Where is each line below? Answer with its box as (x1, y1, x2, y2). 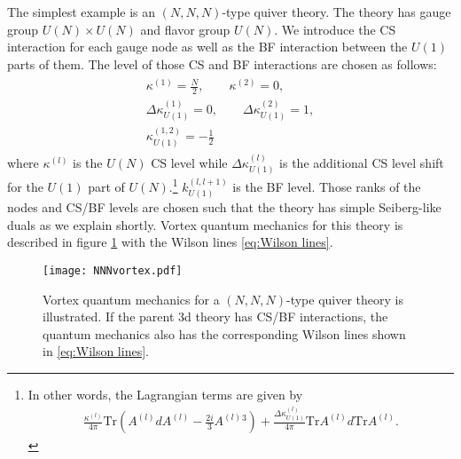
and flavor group (140, 20, 230, 38)
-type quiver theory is (286, 289, 404, 308)
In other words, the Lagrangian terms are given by (27, 384, 303, 403)
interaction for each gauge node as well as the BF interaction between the (7, 37, 408, 56)
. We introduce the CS (274, 20, 396, 38)
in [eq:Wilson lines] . (43, 342, 149, 360)
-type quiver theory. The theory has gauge (222, 3, 451, 20)
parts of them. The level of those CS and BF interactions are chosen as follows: (7, 54, 437, 73)
